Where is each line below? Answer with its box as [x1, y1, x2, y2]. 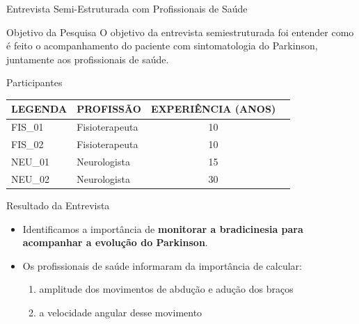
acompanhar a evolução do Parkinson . [22, 235, 208, 250]
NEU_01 [11, 154, 50, 168]
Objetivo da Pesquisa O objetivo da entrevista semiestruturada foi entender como [6, 24, 354, 39]
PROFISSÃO [77, 102, 141, 116]
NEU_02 [11, 171, 50, 186]
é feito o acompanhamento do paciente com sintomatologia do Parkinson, [6, 38, 318, 53]
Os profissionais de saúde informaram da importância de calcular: [22, 258, 302, 273]
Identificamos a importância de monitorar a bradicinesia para [22, 221, 303, 236]
